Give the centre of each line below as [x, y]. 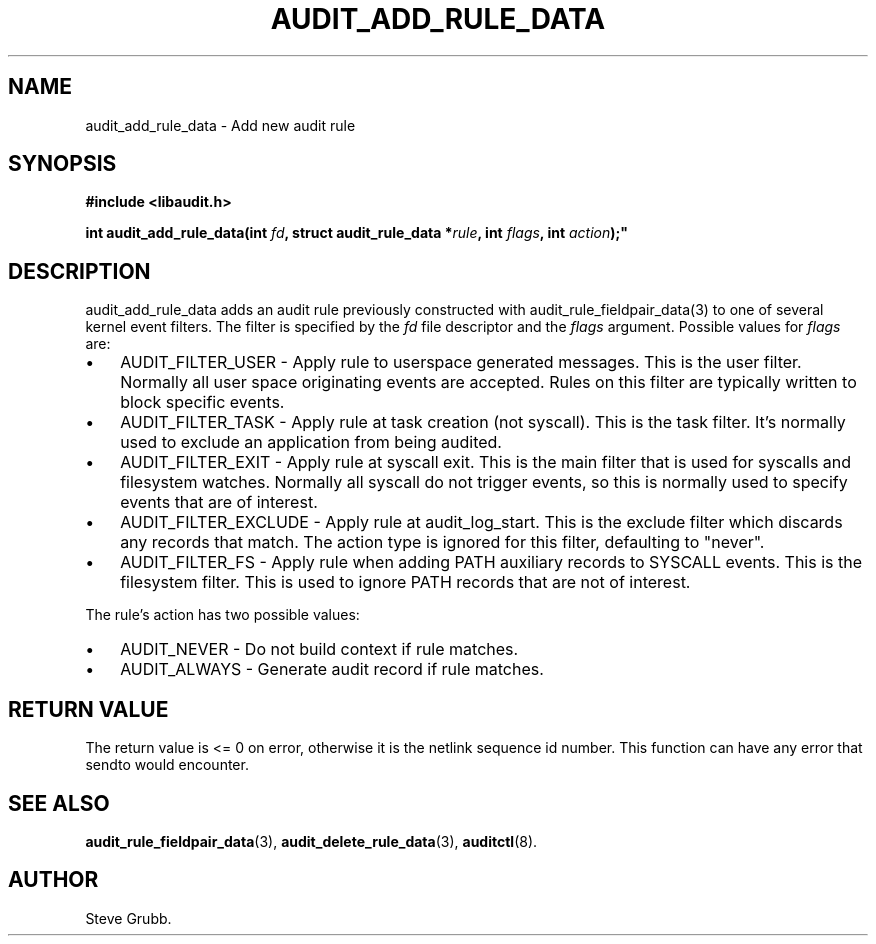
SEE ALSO [59, 803]
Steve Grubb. [128, 918]
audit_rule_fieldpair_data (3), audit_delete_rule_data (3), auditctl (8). [311, 841]
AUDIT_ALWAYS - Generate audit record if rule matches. [332, 669]
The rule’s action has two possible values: [222, 615]
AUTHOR [53, 880]
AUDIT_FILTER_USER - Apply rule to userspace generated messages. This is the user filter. [461, 362]
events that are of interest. [219, 502]
